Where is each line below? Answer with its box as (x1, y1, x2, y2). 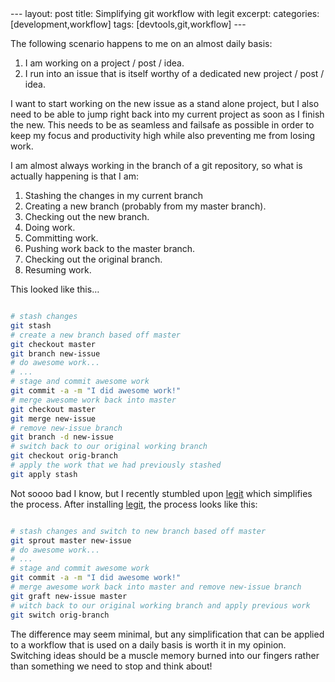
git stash (10, 320, 52, 331)
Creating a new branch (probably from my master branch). (24, 200, 267, 212)
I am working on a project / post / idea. (24, 57, 185, 69)
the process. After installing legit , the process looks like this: (10, 498, 258, 510)
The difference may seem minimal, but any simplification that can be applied (10, 628, 325, 640)
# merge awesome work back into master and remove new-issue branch (10, 582, 302, 592)
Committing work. (24, 232, 99, 244)
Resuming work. (24, 264, 92, 276)
